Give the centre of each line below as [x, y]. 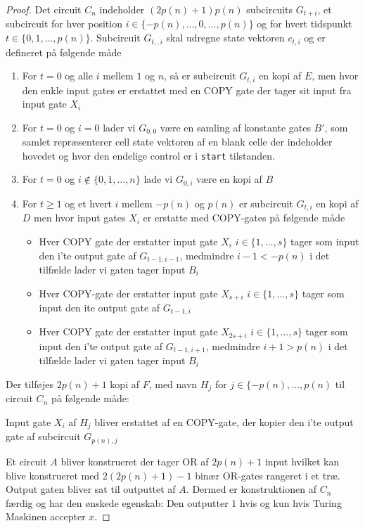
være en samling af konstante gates [235, 127]
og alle [79, 76]
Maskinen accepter [46, 516]
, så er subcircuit [200, 76]
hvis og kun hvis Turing [290, 502]
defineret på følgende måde [64, 52]
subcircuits [270, 9]
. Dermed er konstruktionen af [251, 489]
